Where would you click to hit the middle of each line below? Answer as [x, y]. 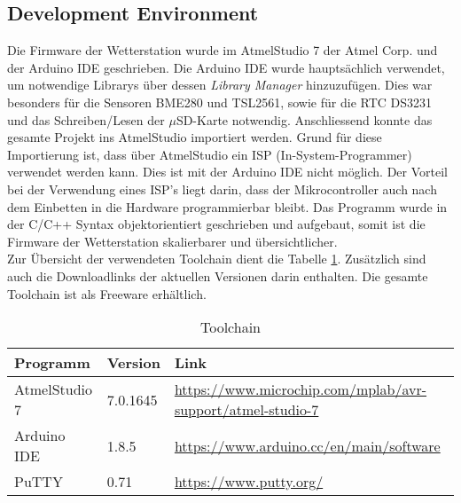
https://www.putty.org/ [249, 482]
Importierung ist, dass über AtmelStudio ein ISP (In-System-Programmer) [210, 154]
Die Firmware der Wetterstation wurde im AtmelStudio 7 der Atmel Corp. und [223, 50]
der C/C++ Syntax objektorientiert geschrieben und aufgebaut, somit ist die [216, 224]
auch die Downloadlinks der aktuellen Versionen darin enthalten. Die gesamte [218, 275]
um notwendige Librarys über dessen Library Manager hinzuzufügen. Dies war [220, 85]
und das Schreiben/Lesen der [86, 119]
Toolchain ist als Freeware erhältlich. [107, 293]
